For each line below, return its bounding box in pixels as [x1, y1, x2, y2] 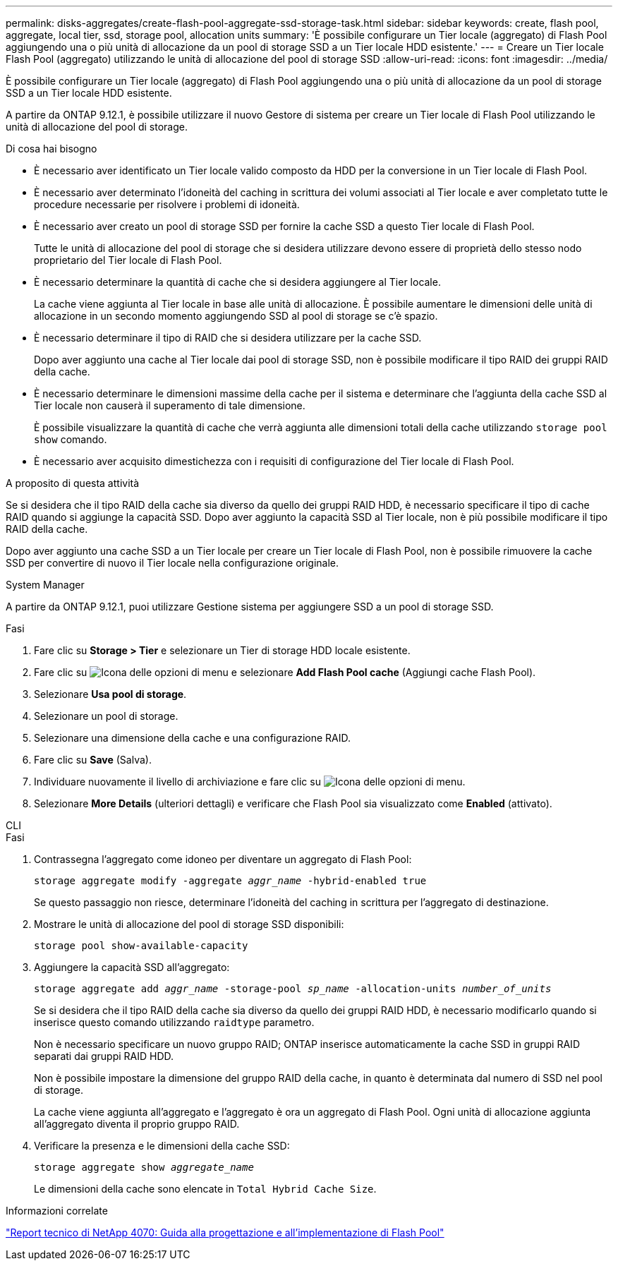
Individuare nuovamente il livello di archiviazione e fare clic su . [34, 776, 466, 788]
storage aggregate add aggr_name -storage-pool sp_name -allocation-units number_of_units [34, 983, 552, 994]
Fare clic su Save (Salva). [34, 754, 152, 766]
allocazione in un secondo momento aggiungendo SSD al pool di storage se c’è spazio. [34, 310, 438, 322]
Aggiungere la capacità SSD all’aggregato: [34, 961, 230, 973]
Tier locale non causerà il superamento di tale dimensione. [34, 399, 305, 411]
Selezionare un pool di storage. [34, 710, 178, 722]
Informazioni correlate [6, 1205, 108, 1217]
